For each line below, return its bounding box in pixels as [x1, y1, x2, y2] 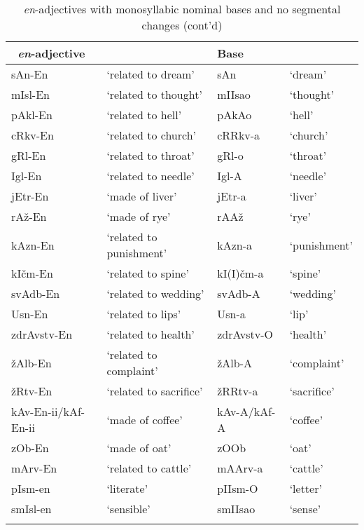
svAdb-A [217, 285, 260, 301]
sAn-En [11, 66, 48, 82]
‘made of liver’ [106, 188, 177, 204]
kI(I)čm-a [217, 265, 264, 281]
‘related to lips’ [106, 306, 181, 322]
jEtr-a [217, 188, 246, 204]
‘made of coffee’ [106, 411, 183, 428]
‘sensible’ [106, 501, 150, 517]
